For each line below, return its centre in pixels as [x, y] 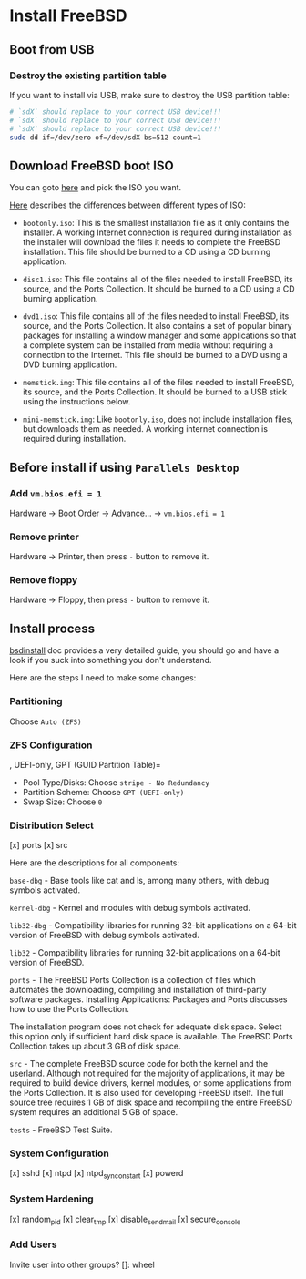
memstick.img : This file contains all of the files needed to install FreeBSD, [158, 383]
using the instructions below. [76, 402]
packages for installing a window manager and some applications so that [159, 336]
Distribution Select [51, 825]
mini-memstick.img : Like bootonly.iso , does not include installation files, [158, 419]
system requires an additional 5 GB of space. [94, 1112]
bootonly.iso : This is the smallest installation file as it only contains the [156, 223]
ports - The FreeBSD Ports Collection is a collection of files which [133, 980]
